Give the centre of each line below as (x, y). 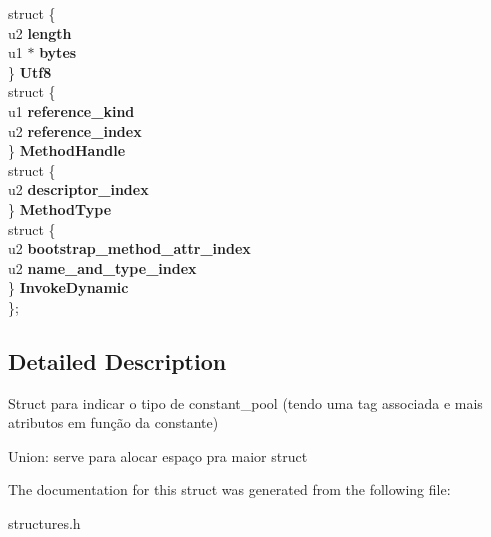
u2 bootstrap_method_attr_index (129, 248)
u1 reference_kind (71, 110)
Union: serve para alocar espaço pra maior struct (158, 455)
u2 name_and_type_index (102, 267)
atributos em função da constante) (113, 422)
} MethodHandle (67, 150)
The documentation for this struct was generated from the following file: (229, 489)
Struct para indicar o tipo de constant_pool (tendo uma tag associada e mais (245, 402)
